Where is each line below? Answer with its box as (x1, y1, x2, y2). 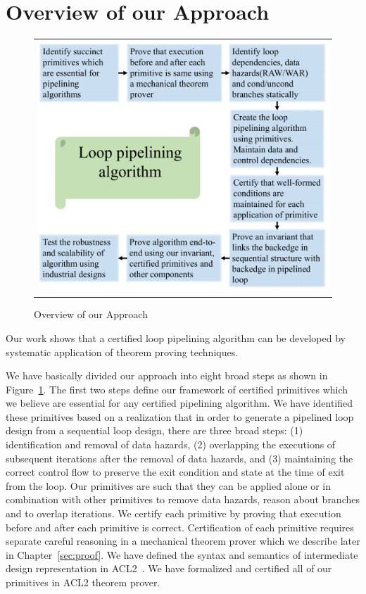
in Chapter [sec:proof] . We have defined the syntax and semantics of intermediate (6, 547, 358, 562)
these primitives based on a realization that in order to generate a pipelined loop (6, 409, 354, 424)
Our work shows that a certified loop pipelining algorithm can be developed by (6, 330, 346, 345)
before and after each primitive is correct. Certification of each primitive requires (6, 519, 354, 534)
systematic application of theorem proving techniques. (6, 344, 239, 359)
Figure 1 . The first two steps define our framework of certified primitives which (6, 381, 348, 396)
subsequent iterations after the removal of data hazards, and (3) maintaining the (6, 450, 353, 465)
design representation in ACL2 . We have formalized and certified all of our (6, 561, 332, 576)
